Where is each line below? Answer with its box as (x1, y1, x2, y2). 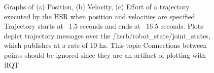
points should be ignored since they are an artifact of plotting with (4, 49, 206, 60)
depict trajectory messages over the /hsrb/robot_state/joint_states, (4, 30, 211, 40)
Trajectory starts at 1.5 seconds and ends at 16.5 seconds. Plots (4, 21, 203, 31)
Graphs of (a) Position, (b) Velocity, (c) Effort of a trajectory (4, 1, 190, 11)
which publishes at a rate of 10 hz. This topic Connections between (4, 40, 207, 50)
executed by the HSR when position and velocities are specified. (4, 11, 197, 21)
